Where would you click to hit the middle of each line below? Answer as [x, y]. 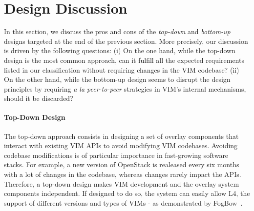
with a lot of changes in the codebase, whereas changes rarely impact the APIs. [123, 174]
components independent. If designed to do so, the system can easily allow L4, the [127, 193]
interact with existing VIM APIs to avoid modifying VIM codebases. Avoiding [121, 145]
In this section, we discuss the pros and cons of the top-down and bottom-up [117, 31]
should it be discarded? [39, 98]
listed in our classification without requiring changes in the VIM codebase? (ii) [122, 69]
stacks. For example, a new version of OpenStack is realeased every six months [122, 164]
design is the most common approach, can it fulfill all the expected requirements [124, 60]
